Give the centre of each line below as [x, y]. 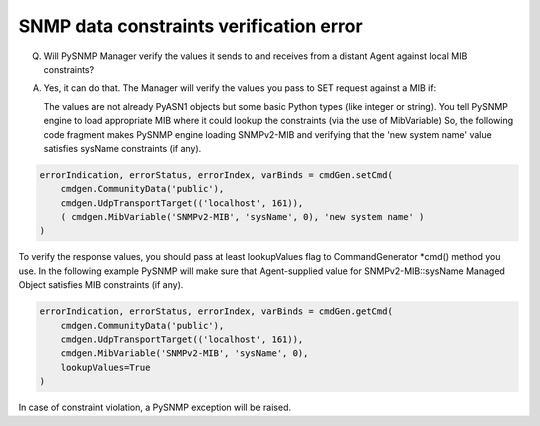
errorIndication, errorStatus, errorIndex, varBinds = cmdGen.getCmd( [216, 311]
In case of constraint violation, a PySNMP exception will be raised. [155, 407]
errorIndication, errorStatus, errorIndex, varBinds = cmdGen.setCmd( [216, 174]
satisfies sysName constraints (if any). [122, 148]
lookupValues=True [105, 367]
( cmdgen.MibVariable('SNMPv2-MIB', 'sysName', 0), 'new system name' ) [242, 217]
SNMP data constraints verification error [191, 26]
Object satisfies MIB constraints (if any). [101, 285]
